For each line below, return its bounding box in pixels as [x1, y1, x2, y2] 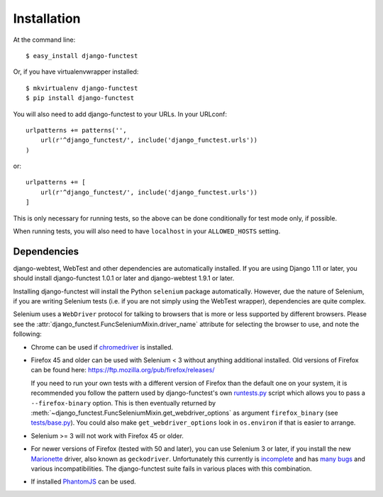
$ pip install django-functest [26, 94, 135, 102]
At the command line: [13, 35, 76, 44]
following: [13, 330, 42, 338]
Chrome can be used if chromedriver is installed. [30, 342, 174, 351]
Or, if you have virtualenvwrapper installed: [13, 67, 139, 76]
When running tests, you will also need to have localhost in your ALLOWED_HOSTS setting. [13, 227, 281, 235]
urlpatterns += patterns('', [26, 126, 127, 134]
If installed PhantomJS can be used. [30, 477, 136, 486]
